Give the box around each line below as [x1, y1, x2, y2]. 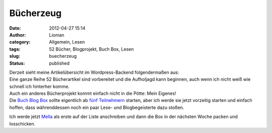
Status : [9, 60, 25, 66]
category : [9, 39, 31, 45]
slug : [9, 53, 20, 59]
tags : [9, 46, 21, 52]
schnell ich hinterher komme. [9, 83, 70, 89]
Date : [9, 25, 21, 31]
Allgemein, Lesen [49, 39, 85, 45]
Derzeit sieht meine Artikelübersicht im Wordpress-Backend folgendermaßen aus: [9, 69, 179, 75]
